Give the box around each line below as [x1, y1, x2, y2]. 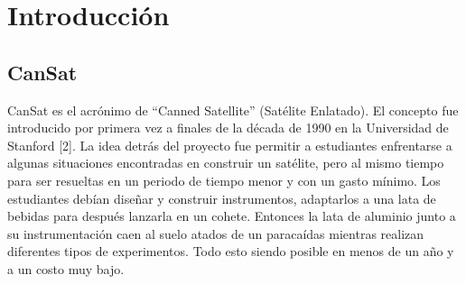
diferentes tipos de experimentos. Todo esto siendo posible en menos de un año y [7, 242, 454, 261]
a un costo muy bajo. [7, 259, 125, 278]
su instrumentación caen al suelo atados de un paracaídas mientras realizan [7, 224, 424, 243]
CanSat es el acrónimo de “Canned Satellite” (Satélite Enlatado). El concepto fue [7, 100, 459, 119]
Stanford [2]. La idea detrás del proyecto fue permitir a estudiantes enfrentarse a [7, 135, 452, 154]
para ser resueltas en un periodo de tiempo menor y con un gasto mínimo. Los [7, 170, 441, 189]
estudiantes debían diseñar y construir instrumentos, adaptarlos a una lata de [7, 188, 436, 207]
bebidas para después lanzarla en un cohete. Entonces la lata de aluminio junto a [7, 206, 456, 225]
